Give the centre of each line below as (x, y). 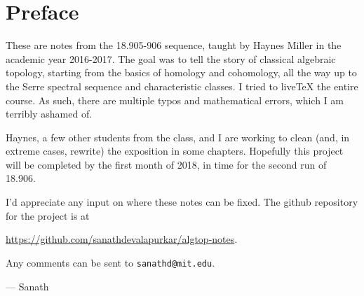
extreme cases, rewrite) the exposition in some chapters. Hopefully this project (175, 151)
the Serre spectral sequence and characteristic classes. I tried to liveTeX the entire (182, 86)
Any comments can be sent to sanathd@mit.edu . (110, 262)
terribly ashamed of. (49, 114)
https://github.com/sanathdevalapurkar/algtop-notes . (122, 239)
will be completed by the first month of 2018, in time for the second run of (166, 164)
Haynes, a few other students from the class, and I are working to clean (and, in (178, 137)
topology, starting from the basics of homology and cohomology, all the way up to (181, 72)
